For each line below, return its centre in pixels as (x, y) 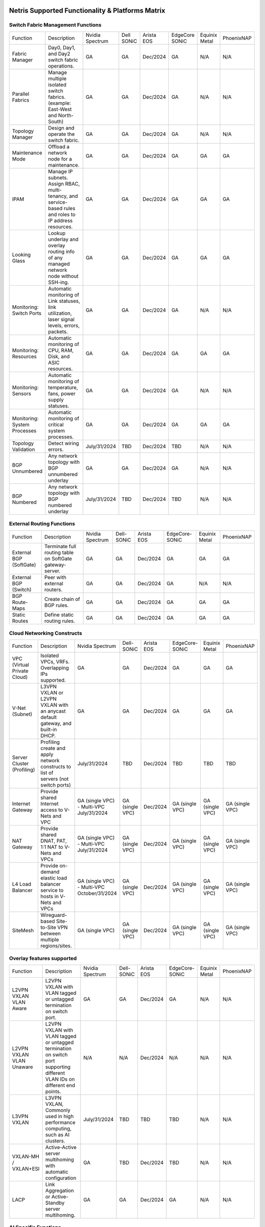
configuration (61, 1178)
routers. (53, 589)
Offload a (59, 146)
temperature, (63, 387)
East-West (60, 109)
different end (60, 1086)
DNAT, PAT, (54, 841)
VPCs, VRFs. (55, 662)
